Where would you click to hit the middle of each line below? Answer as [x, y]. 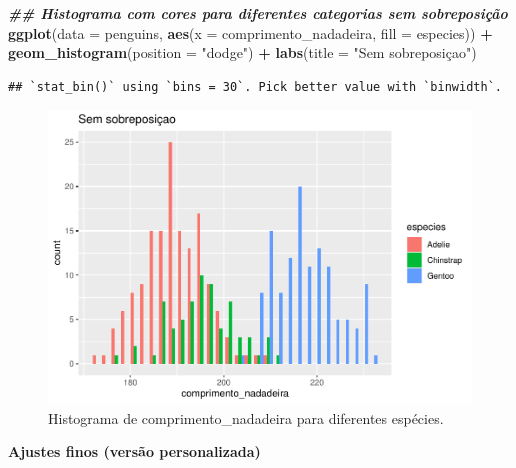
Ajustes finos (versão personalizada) [134, 451]
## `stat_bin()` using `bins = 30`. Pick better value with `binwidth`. [255, 86]
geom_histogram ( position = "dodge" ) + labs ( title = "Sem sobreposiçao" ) [242, 52]
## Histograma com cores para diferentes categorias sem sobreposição [258, 13]
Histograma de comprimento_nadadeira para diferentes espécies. [246, 417]
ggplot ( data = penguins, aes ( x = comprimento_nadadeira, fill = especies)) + [250, 32]
